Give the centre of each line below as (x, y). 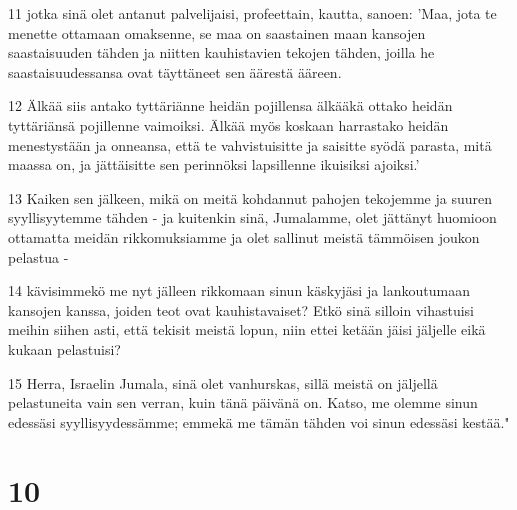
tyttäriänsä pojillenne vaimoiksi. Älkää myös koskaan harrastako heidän (228, 124)
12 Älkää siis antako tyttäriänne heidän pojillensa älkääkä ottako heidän (230, 105)
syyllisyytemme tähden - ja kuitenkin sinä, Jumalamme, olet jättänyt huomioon (252, 217)
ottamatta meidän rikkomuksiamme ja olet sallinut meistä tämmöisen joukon (244, 236)
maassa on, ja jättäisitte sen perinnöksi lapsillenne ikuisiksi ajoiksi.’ (214, 164)
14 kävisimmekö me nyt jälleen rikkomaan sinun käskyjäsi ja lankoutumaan (239, 290)
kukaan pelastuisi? (64, 348)
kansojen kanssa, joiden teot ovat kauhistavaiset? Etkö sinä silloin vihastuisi (241, 309)
